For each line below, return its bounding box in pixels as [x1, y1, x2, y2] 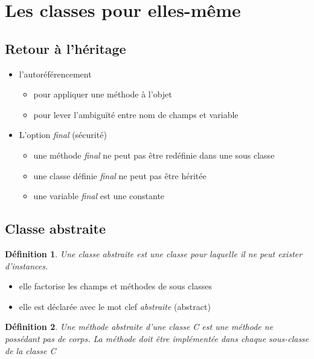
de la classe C [5, 344, 56, 357]
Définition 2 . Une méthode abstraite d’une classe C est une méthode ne [5, 320, 274, 333]
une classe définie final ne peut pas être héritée [33, 169, 207, 182]
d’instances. [5, 259, 48, 272]
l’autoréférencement [19, 67, 92, 80]
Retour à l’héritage [5, 39, 126, 58]
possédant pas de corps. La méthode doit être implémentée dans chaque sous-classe [5, 332, 309, 344]
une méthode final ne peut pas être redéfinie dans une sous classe [33, 148, 275, 161]
